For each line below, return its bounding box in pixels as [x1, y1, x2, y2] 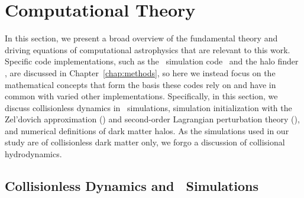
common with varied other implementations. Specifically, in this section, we [5, 90, 278, 102]
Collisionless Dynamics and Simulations [5, 177, 259, 195]
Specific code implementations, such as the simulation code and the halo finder [5, 55, 299, 67]
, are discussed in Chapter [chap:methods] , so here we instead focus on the [5, 66, 276, 79]
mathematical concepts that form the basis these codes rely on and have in [5, 78, 276, 90]
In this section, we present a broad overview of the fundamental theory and [5, 32, 278, 44]
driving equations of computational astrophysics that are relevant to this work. [5, 43, 290, 56]
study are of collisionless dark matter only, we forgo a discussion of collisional [5, 136, 285, 148]
